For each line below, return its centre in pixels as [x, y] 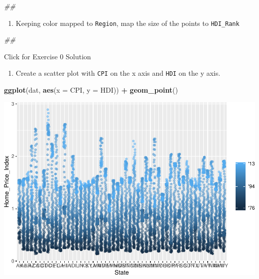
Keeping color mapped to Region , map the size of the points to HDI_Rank [128, 23]
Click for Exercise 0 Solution [48, 56]
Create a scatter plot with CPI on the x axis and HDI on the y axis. [118, 73]
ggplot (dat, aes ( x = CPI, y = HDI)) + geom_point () [91, 90]
